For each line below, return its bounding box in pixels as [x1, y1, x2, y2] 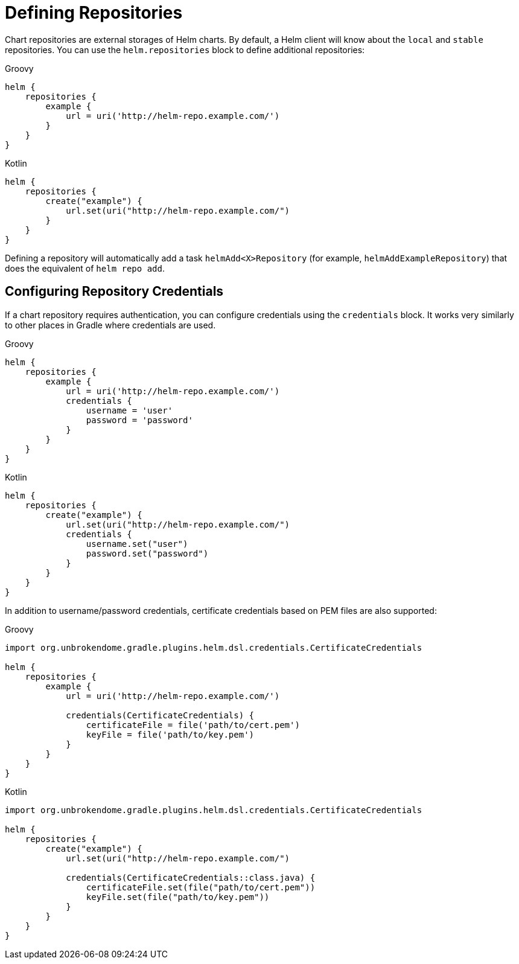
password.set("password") [86, 548, 209, 558]
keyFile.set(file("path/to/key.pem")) [86, 892, 270, 902]
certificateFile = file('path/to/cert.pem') [86, 720, 300, 730]
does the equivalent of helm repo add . [5, 263, 165, 273]
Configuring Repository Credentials [5, 284, 224, 299]
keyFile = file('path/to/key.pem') [86, 729, 255, 739]
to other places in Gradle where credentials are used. [5, 319, 216, 330]
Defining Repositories [5, 2, 183, 23]
